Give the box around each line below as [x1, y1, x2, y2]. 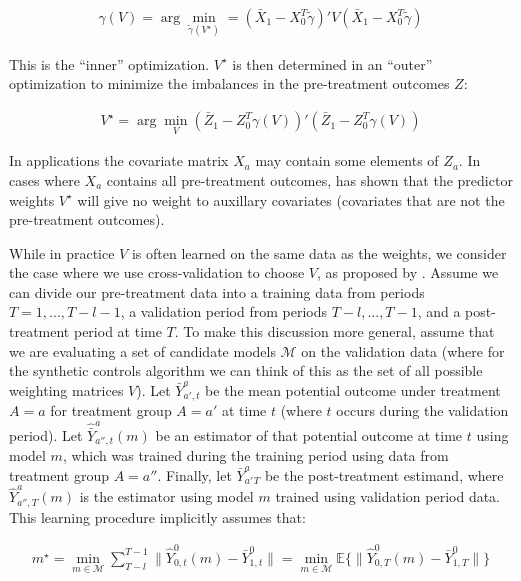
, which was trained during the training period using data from [62, 445, 449, 466]
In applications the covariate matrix [9, 150, 229, 171]
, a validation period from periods [120, 301, 328, 322]
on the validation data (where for [301, 340, 505, 361]
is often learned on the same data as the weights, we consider [131, 242, 507, 263]
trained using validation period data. [275, 486, 500, 507]
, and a [417, 301, 461, 322]
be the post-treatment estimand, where [264, 464, 504, 485]
